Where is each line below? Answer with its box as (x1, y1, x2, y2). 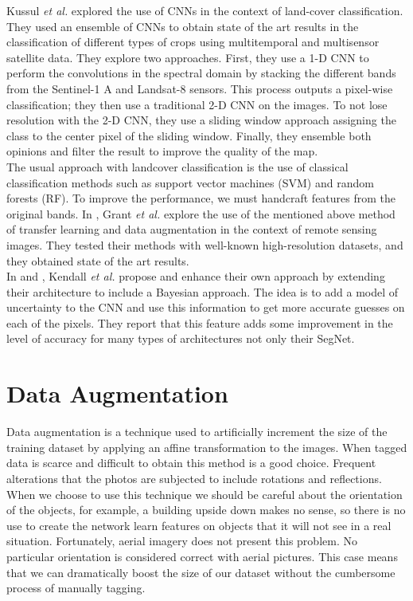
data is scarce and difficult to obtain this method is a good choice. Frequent (6, 454, 376, 471)
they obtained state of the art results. (6, 252, 189, 269)
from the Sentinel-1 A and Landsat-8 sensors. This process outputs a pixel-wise (6, 80, 393, 96)
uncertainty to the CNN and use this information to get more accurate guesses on (6, 299, 405, 316)
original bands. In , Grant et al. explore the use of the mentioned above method (6, 205, 395, 222)
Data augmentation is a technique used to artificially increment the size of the (6, 423, 388, 440)
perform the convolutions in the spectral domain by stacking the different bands (6, 65, 396, 81)
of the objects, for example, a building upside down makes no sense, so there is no (6, 501, 406, 518)
